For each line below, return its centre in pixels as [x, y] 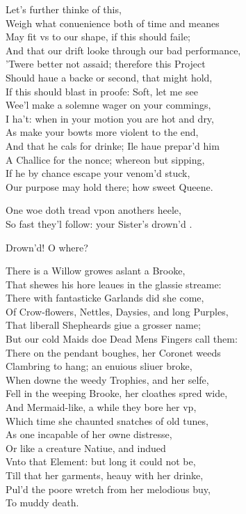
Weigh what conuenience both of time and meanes [113, 23]
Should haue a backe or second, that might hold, [109, 77]
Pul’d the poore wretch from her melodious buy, [108, 489]
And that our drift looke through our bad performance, [123, 50]
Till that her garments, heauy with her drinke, [105, 475]
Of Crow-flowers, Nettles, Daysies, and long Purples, [117, 311]
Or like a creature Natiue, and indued [86, 447]
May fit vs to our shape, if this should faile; [98, 37]
